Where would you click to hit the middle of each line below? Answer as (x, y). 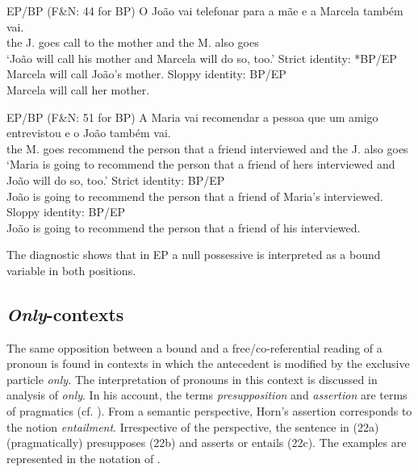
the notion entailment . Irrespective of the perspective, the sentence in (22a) (193, 426)
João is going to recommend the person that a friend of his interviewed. (184, 227)
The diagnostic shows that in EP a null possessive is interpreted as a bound (194, 255)
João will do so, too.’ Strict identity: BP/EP (116, 180)
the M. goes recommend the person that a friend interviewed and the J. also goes (207, 148)
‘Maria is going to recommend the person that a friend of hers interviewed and (201, 164)
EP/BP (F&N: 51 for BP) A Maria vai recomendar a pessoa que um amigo (192, 117)
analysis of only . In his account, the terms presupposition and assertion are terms (207, 395)
